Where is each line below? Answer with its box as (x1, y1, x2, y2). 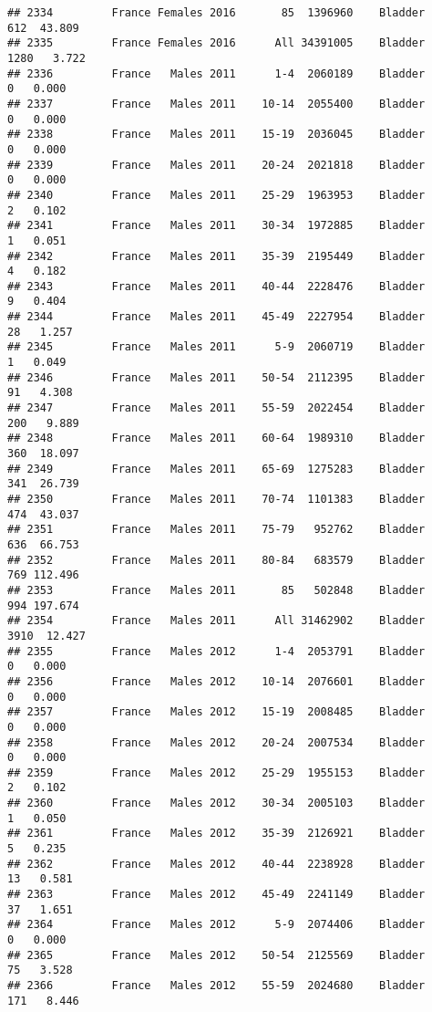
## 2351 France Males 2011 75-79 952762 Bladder (7, 523, 426, 537)
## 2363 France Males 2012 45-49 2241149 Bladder (7, 888, 426, 902)
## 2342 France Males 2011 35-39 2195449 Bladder (7, 249, 426, 263)
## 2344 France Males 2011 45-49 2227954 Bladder (7, 310, 426, 324)
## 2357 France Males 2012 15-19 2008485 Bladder (7, 705, 426, 719)
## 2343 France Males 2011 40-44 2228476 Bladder (7, 279, 426, 293)
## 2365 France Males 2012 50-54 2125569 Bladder (7, 948, 426, 962)
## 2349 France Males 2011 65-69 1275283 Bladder (7, 462, 426, 475)
